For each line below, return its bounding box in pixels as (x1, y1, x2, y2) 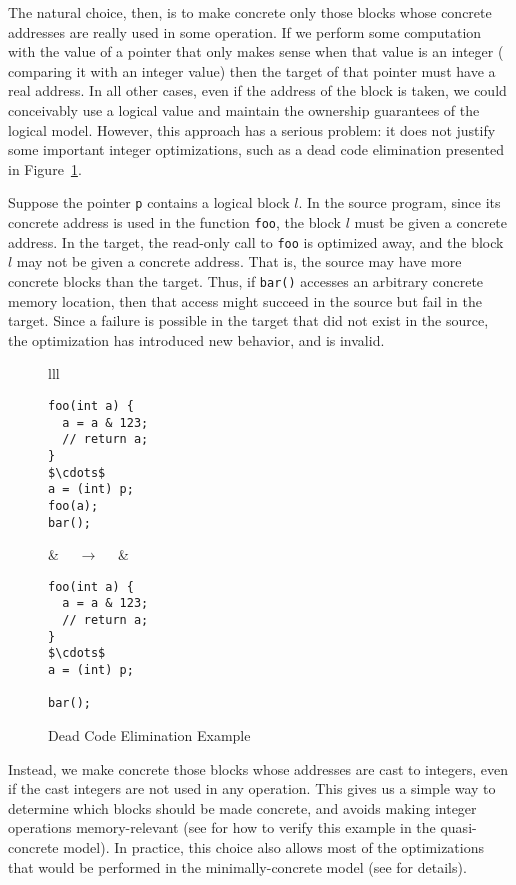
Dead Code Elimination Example (48, 725, 251, 746)
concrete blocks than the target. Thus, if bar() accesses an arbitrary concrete (8, 270, 484, 291)
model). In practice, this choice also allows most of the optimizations (63, 837, 485, 857)
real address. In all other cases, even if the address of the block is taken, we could (8, 80, 507, 101)
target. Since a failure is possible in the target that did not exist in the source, (8, 310, 489, 331)
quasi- (440, 817, 477, 838)
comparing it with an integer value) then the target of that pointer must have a (8, 60, 496, 81)
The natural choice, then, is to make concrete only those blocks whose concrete (8, 2, 492, 22)
